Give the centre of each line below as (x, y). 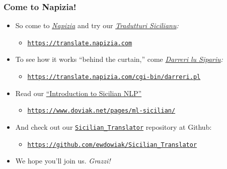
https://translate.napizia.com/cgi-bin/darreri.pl (114, 77)
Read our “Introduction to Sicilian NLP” (79, 93)
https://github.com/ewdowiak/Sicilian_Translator (112, 145)
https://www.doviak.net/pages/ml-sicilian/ (101, 111)
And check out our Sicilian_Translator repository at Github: (113, 126)
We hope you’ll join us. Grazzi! (63, 161)
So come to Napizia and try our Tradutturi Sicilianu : (97, 25)
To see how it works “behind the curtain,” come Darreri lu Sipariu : (119, 59)
